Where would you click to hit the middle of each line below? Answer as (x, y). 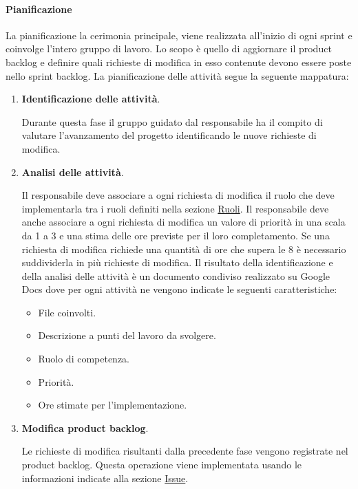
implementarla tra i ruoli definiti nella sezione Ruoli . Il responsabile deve (175, 208)
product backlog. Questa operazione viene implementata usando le (162, 465)
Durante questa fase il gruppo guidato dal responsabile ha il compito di (172, 121)
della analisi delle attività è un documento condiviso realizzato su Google (176, 275)
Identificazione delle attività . (91, 99)
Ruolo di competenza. (84, 359)
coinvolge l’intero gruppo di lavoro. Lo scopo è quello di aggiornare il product (169, 48)
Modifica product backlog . (85, 427)
